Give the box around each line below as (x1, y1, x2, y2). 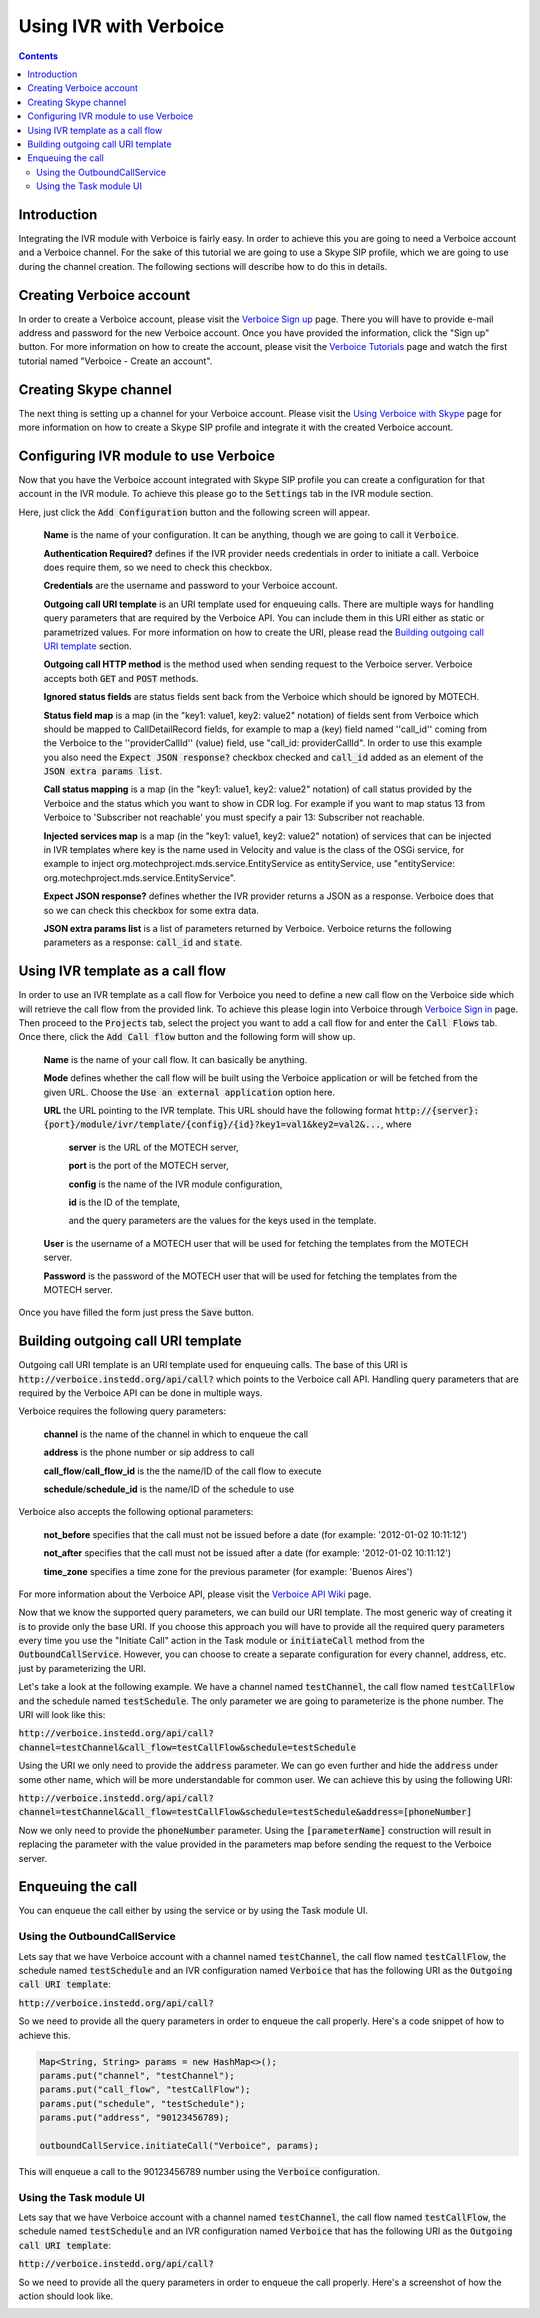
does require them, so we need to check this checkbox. (43, 561, 273, 573)
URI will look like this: (18, 1709, 106, 1721)
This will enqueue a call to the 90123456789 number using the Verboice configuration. (18, 2165, 380, 2177)
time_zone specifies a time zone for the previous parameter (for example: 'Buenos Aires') (43, 1565, 414, 1577)
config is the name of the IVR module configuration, (68, 1178, 283, 1190)
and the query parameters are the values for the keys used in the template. (68, 1215, 377, 1227)
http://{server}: (394, 1105, 480, 1116)
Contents (18, 50, 59, 62)
